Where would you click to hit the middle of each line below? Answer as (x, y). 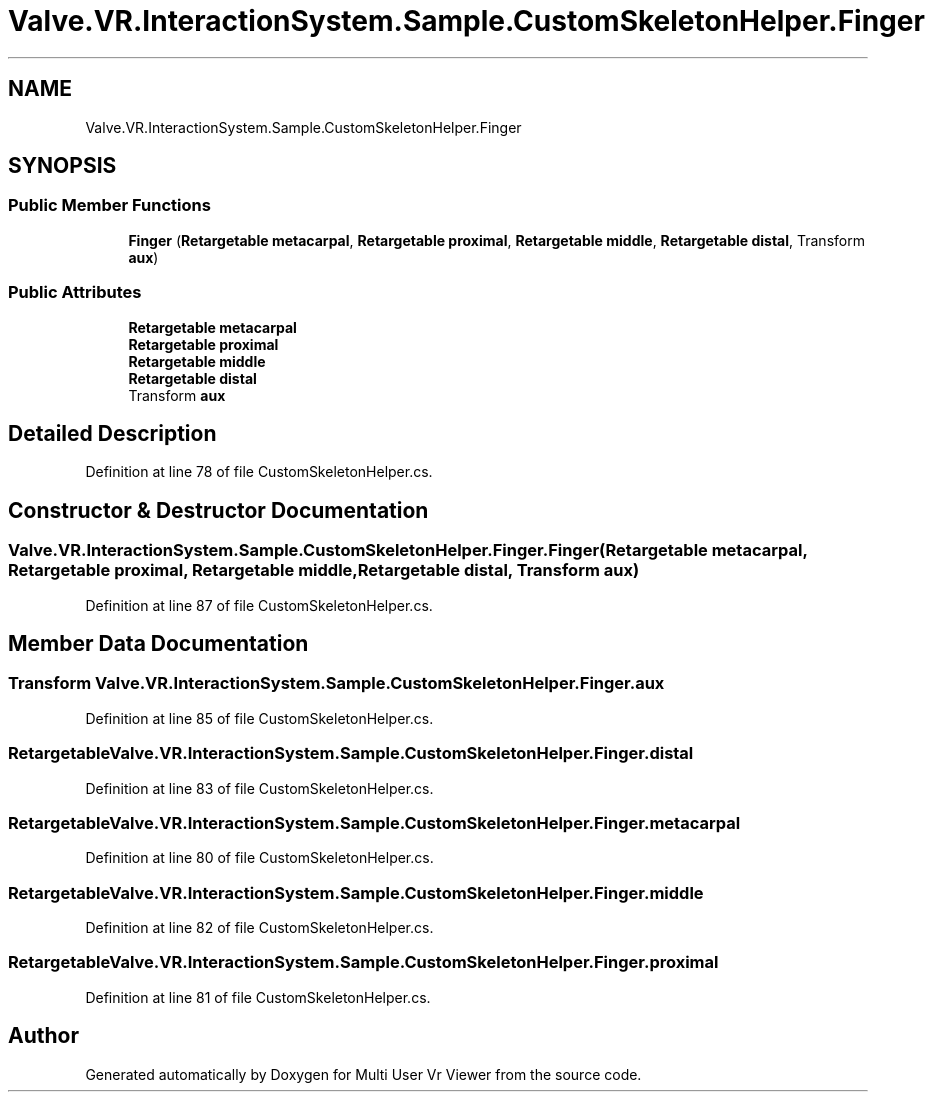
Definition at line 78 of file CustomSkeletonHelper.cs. (259, 472)
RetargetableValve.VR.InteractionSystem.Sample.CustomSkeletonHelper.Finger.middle (356, 892)
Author (43, 1036)
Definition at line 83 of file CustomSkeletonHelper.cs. (259, 788)
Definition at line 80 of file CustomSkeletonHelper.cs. (259, 858)
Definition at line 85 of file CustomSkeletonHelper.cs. (259, 718)
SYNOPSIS (62, 166)
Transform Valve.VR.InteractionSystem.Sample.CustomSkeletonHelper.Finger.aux (336, 683)
